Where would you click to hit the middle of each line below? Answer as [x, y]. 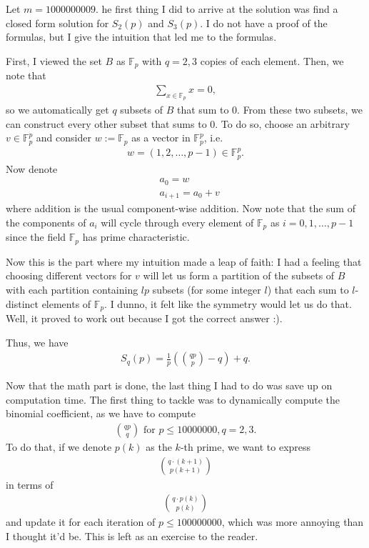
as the [159, 447]
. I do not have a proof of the [264, 23]
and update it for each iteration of [81, 522]
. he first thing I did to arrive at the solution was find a [217, 9]
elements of [66, 303]
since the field [36, 237]
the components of [46, 222]
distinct [22, 303]
